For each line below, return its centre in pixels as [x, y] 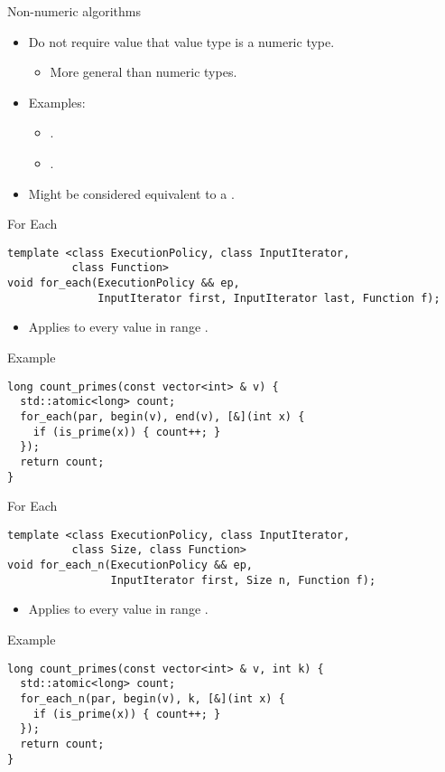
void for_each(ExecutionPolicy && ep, [124, 283]
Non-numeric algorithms [74, 11]
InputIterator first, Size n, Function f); [243, 580]
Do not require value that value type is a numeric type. [181, 41]
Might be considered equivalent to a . [131, 193]
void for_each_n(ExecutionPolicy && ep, [130, 565]
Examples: [57, 102]
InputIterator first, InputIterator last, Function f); [269, 298]
